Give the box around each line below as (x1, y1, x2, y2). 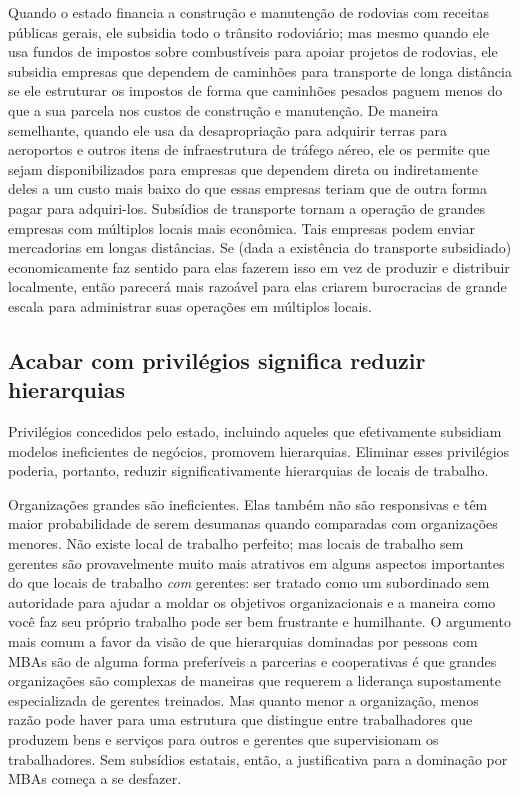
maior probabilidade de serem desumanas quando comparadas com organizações (8, 513, 498, 534)
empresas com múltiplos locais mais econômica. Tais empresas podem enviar (8, 217, 475, 238)
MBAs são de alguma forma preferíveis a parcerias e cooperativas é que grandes (8, 650, 497, 671)
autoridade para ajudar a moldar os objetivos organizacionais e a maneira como (8, 591, 496, 612)
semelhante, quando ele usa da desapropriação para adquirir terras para (8, 119, 447, 140)
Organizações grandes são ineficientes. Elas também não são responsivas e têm (8, 493, 488, 514)
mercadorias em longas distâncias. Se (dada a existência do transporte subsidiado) (8, 237, 512, 258)
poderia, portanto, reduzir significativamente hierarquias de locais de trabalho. (8, 460, 489, 481)
